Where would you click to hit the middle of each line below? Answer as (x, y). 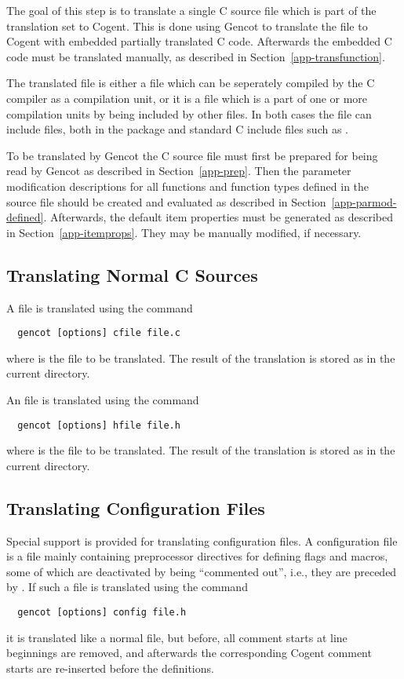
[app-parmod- (364, 201)
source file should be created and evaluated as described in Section (166, 201)
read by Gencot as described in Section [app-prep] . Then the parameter (179, 171)
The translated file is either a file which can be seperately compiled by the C (191, 83)
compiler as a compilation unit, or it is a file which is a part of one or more (187, 98)
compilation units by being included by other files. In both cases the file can (189, 113)
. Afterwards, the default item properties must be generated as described (218, 217)
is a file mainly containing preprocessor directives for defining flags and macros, (197, 556)
